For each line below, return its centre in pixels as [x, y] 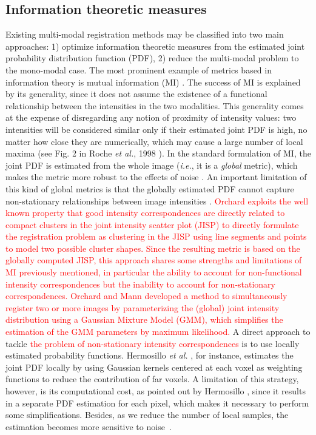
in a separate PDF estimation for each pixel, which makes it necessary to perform [157, 403]
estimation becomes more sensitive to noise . [89, 426]
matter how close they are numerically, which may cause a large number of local [154, 141]
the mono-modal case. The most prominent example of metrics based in [139, 69]
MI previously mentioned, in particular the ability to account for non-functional [154, 272]
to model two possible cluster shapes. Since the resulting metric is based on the [153, 248]
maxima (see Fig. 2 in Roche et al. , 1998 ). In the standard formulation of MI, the [158, 153]
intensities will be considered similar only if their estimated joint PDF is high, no [156, 129]
